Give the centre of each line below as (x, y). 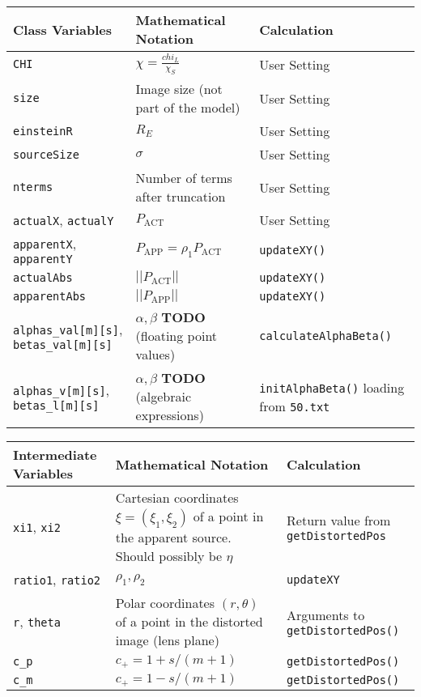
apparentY (43, 259)
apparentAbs (50, 296)
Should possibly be (169, 556)
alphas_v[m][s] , (62, 390)
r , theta (37, 622)
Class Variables (62, 29)
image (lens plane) (167, 640)
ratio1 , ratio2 (57, 580)
